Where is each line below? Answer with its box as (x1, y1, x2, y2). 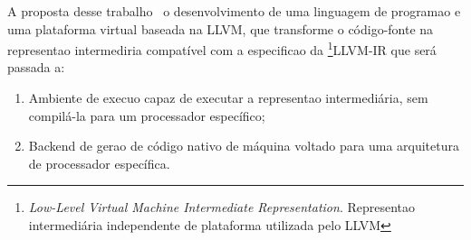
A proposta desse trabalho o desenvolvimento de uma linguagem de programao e (7, 2, 461, 20)
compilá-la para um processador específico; (28, 106, 265, 125)
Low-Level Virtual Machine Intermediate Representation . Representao (28, 198, 416, 217)
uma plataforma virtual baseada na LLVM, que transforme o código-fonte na (7, 19, 434, 38)
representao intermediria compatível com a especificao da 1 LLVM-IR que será (7, 38, 437, 59)
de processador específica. (28, 153, 170, 172)
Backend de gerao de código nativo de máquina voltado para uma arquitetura (28, 136, 459, 155)
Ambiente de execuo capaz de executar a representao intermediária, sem (28, 88, 428, 107)
